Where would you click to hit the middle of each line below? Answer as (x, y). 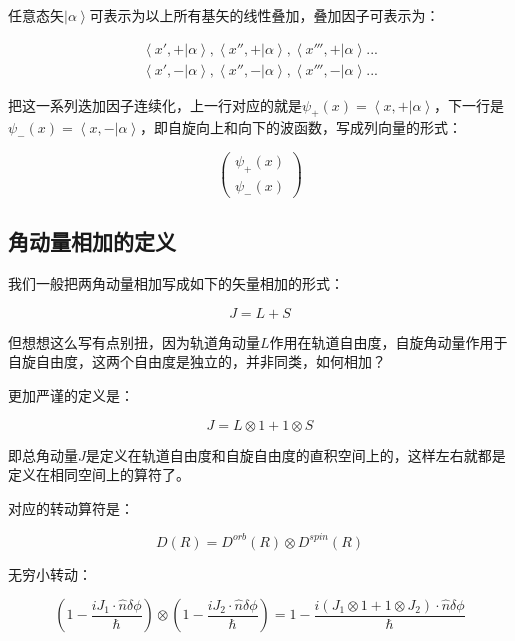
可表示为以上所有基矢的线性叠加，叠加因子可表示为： (264, 15)
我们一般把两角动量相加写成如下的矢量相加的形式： (176, 283)
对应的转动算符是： (71, 507)
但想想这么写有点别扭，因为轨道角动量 (134, 341)
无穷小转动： (50, 573)
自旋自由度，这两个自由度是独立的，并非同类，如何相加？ (197, 361)
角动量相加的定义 (92, 241)
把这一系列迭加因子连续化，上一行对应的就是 (155, 104)
